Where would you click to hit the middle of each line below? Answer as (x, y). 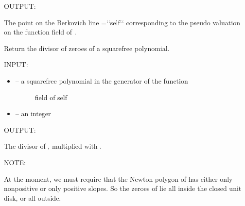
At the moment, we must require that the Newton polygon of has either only (118, 179)
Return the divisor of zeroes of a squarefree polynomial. (87, 48)
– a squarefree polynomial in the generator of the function (102, 80)
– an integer (33, 113)
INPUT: (16, 64)
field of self (51, 97)
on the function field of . (40, 32)
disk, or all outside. (33, 197)
